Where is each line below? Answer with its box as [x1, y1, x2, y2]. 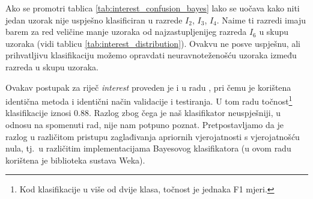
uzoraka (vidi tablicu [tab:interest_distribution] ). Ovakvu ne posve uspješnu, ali [5, 37, 300, 49]
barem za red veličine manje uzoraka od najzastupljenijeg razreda [5, 25, 247, 38]
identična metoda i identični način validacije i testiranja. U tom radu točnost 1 [5, 93, 293, 107]
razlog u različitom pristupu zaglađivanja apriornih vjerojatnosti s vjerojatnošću [5, 130, 300, 142]
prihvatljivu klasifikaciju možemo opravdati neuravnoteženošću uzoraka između [5, 49, 297, 61]
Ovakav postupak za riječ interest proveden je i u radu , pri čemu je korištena [5, 81, 291, 93]
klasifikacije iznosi [5, 106, 71, 119]
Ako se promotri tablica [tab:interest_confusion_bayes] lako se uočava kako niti [5, 2, 300, 14]
